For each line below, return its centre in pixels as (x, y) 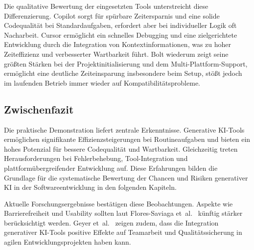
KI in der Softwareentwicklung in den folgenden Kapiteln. (90, 187)
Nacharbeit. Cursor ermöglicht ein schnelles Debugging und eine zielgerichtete (121, 34)
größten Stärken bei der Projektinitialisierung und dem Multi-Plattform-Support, (126, 63)
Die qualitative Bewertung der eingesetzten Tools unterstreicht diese (106, 6)
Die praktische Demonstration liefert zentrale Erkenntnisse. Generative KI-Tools (124, 129)
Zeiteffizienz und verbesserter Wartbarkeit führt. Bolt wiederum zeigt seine (116, 54)
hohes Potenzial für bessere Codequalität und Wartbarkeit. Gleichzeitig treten (121, 148)
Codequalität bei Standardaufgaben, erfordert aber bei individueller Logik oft (120, 25)
